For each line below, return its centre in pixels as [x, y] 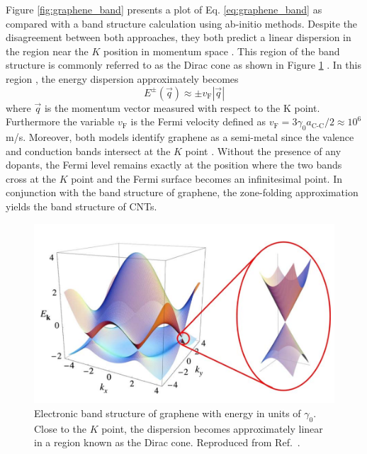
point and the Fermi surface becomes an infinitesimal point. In [207, 178]
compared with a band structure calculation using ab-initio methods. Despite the [182, 23]
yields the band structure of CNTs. [81, 206]
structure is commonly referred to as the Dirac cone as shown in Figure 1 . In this [183, 65]
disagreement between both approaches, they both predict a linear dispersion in [179, 37]
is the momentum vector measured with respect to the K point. [182, 107]
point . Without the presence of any [263, 151]
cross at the [31, 178]
